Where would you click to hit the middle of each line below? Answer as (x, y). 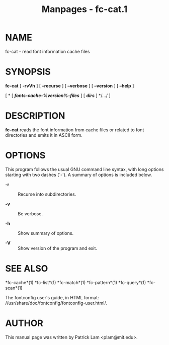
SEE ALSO (27, 268)
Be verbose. (30, 213)
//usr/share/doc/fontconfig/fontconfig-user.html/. (56, 303)
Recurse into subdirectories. (47, 194)
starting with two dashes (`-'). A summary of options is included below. (79, 175)
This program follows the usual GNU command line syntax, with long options (84, 169)
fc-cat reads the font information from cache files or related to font (75, 130)
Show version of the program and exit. (57, 248)
